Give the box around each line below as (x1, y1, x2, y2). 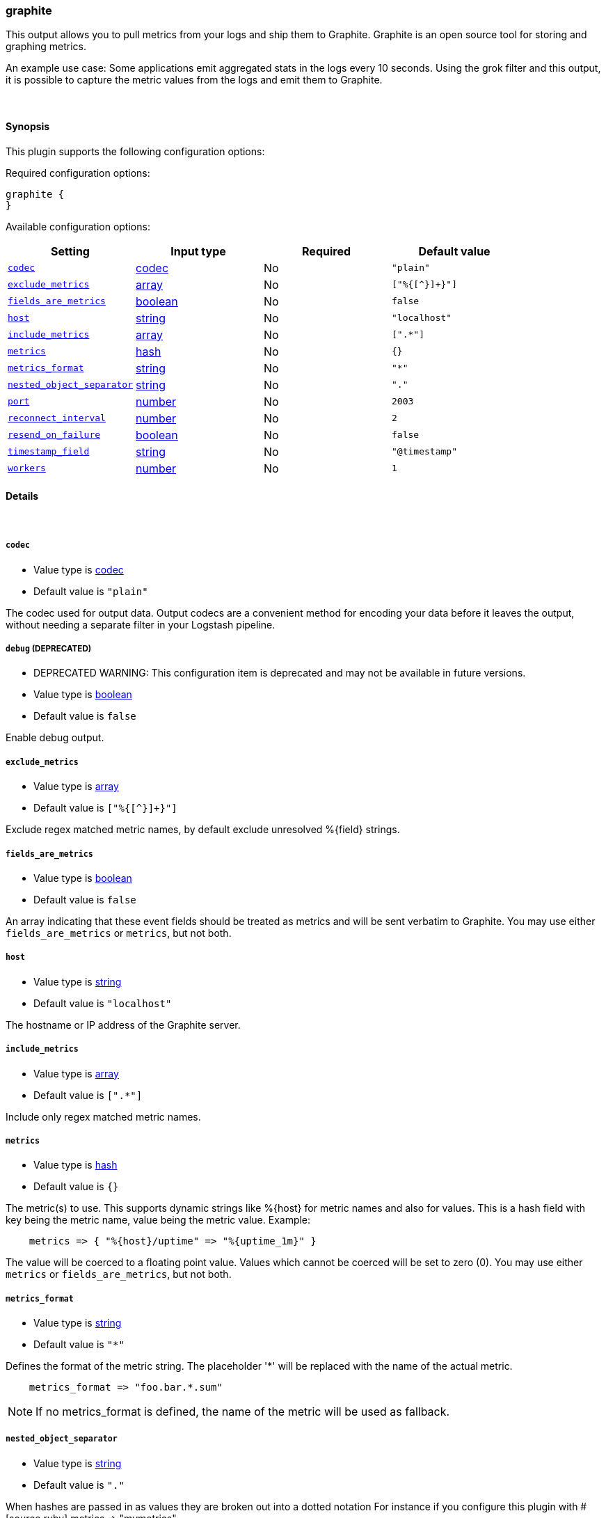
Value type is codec (33, 563, 124, 576)
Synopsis (6, 120, 50, 132)
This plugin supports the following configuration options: (6, 145, 265, 157)
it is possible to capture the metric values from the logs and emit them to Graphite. (6, 74, 383, 86)
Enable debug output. (6, 732, 104, 744)
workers (8, 463, 46, 474)
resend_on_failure (8, 429, 101, 441)
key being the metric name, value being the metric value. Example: (6, 1214, 311, 1226)
